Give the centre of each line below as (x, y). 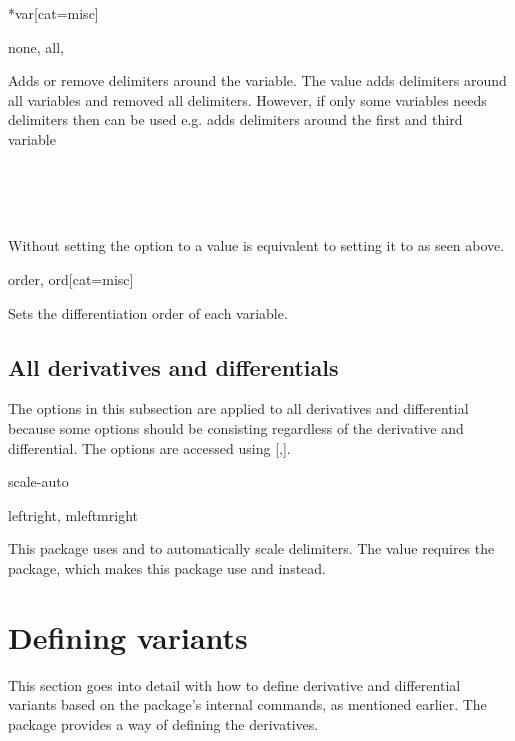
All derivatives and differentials (173, 366)
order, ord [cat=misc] (71, 278)
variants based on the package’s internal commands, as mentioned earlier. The (247, 704)
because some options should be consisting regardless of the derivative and (236, 427)
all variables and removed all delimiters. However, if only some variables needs (247, 99)
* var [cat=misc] (53, 13)
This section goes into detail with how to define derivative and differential (234, 684)
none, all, (36, 46)
